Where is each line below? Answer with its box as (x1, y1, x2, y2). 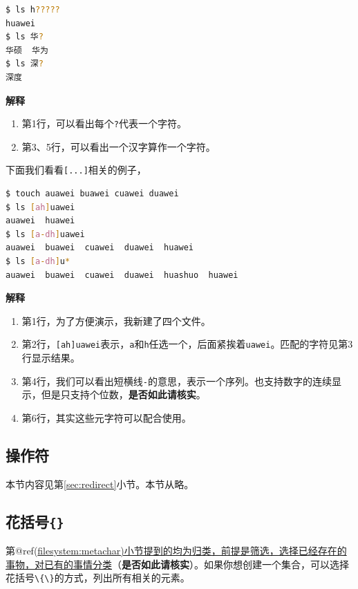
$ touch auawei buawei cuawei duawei (6, 189, 179, 199)
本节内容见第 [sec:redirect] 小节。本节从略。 (6, 476, 194, 491)
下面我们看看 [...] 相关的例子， (6, 162, 147, 177)
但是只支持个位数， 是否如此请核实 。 (41, 387, 206, 402)
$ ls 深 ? (6, 59, 44, 69)
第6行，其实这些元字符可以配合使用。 (21, 410, 191, 424)
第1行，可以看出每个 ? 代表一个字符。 (21, 116, 187, 131)
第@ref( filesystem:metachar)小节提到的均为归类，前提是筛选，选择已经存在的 (6, 543, 347, 558)
